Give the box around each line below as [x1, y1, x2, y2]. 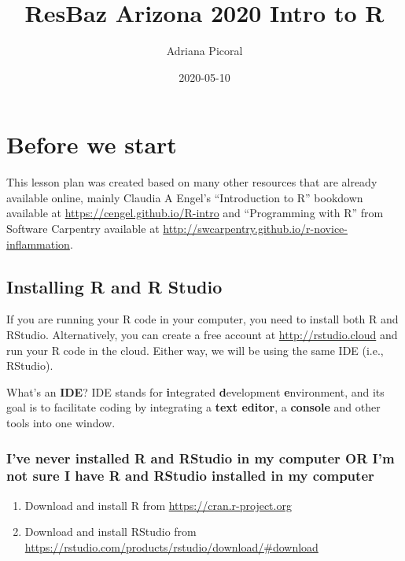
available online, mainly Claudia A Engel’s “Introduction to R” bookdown [6, 189, 363, 205]
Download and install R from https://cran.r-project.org [24, 496, 292, 513]
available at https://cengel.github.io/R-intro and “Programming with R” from [6, 205, 384, 221]
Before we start [6, 128, 177, 161]
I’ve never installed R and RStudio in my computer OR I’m [6, 448, 395, 467]
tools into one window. [6, 414, 116, 430]
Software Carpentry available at [6, 220, 160, 237]
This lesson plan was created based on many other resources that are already [6, 174, 377, 190]
